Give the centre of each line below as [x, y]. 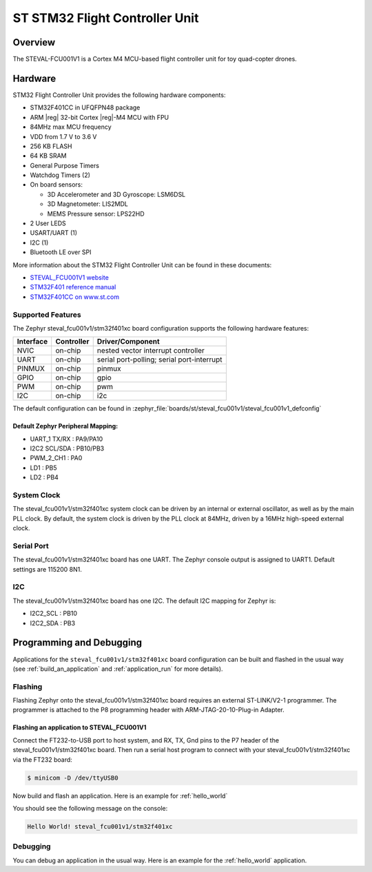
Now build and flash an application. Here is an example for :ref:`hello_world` [120, 796]
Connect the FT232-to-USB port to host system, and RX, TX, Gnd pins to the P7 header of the [146, 740]
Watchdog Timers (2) [60, 175]
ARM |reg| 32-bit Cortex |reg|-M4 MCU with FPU [100, 117]
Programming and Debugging [77, 643]
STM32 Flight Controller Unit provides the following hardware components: [119, 95]
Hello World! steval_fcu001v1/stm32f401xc [100, 826]
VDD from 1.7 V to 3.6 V [63, 136]
